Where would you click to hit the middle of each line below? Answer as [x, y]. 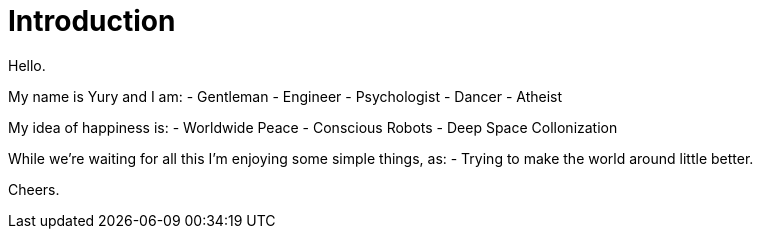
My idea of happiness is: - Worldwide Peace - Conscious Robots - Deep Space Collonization [313, 127]
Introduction [92, 21]
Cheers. [34, 189]
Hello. [27, 65]
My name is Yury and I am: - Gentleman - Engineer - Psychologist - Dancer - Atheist [285, 96]
